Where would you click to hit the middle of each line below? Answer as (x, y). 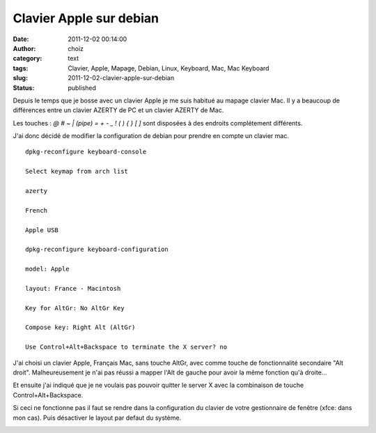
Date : (21, 39)
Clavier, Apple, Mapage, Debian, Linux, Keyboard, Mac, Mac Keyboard (169, 68)
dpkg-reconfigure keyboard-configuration (97, 250)
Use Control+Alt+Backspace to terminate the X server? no (126, 347)
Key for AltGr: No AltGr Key (75, 308)
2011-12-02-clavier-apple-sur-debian (121, 78)
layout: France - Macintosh (73, 288)
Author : (24, 48)
